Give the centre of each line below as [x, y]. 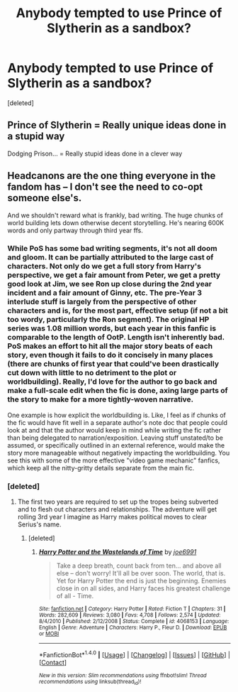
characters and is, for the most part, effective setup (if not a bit [118, 310]
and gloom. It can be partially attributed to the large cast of [110, 257]
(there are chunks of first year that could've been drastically [113, 364]
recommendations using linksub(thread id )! [90, 682]
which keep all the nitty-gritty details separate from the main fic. [101, 467]
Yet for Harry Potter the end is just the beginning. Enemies [141, 581]
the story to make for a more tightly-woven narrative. [101, 399]
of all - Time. [75, 596]
